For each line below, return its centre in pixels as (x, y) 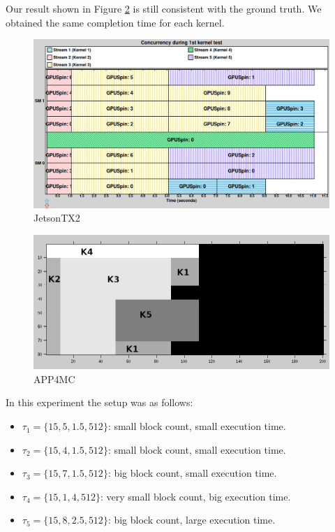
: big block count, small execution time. (192, 473)
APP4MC (54, 379)
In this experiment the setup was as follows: (99, 402)
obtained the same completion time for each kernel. (115, 22)
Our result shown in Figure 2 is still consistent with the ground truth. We (164, 8)
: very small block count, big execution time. (195, 496)
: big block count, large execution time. (192, 520)
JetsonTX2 (57, 218)
